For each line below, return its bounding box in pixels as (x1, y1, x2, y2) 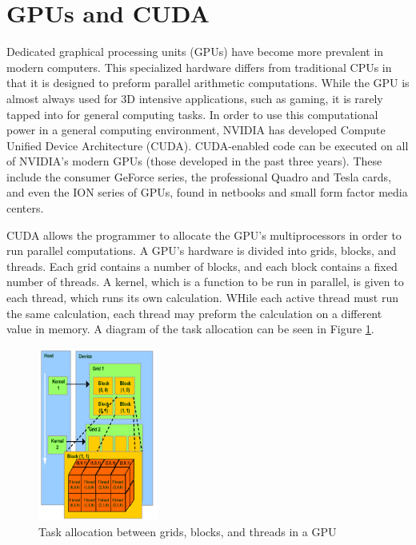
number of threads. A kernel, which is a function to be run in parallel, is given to (6, 273, 404, 290)
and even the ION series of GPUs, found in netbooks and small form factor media (6, 184, 408, 201)
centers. (6, 200, 44, 217)
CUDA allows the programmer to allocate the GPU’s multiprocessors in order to (6, 226, 402, 243)
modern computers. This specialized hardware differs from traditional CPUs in (6, 58, 392, 75)
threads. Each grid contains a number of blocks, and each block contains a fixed (6, 257, 398, 274)
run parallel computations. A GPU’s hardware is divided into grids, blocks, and (6, 242, 397, 259)
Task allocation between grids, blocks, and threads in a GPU (38, 523, 337, 540)
